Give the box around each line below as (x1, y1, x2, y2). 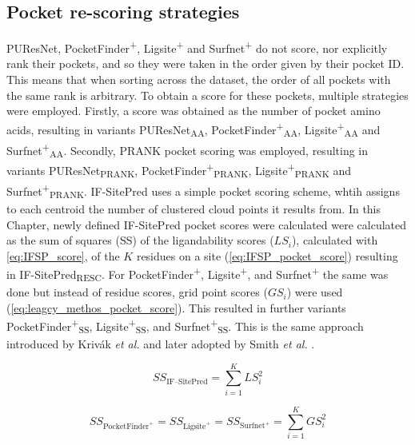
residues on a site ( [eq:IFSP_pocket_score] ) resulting (136, 247, 398, 264)
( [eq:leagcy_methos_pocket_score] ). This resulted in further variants (6, 299, 346, 316)
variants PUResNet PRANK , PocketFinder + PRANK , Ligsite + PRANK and (6, 160, 352, 181)
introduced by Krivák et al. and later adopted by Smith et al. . (6, 336, 315, 352)
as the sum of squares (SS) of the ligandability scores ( (6, 232, 274, 248)
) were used (286, 284, 343, 300)
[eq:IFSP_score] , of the (6, 247, 120, 264)
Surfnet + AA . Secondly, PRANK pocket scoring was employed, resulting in (6, 139, 369, 161)
